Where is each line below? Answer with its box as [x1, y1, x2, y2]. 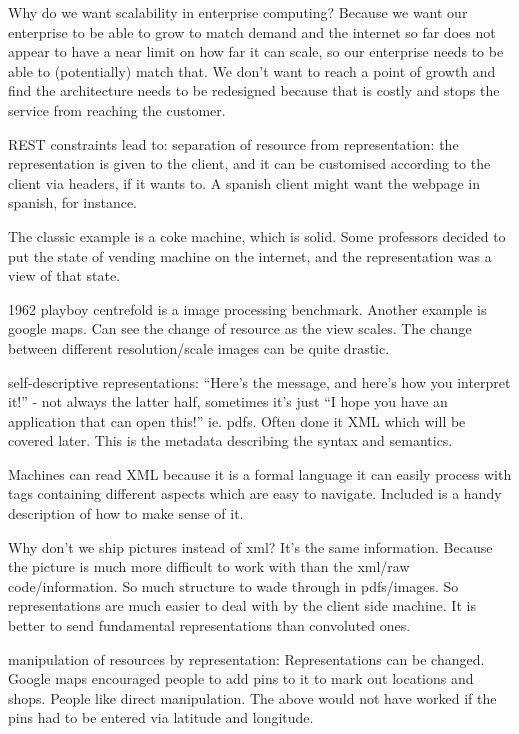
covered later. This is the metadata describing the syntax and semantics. [8, 430, 453, 451]
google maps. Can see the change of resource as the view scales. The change [8, 318, 472, 339]
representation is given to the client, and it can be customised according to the [8, 153, 491, 174]
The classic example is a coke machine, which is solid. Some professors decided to [8, 225, 506, 246]
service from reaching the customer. [8, 99, 226, 120]
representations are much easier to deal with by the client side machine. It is [8, 595, 476, 616]
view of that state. [8, 265, 121, 286]
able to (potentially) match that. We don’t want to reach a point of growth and [8, 60, 496, 81]
